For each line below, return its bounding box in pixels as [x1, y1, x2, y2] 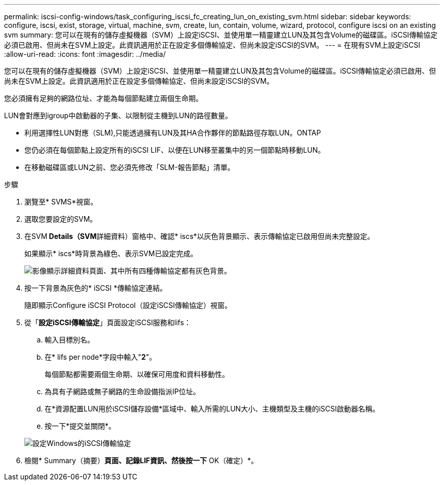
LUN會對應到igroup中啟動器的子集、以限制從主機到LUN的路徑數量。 [4, 111, 233, 120]
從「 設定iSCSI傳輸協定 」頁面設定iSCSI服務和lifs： [24, 318, 191, 327]
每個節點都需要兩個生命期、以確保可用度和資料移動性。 [45, 370, 229, 378]
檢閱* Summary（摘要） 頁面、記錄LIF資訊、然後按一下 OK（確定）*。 [24, 456, 258, 465]
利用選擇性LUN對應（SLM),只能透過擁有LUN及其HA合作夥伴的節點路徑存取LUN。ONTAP [24, 128, 321, 137]
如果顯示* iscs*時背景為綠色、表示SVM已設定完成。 [24, 249, 198, 258]
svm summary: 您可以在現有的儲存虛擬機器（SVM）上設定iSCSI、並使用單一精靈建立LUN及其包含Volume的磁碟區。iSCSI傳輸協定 [4, 30, 438, 39]
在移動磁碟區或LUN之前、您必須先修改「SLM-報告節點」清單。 [24, 163, 235, 171]
